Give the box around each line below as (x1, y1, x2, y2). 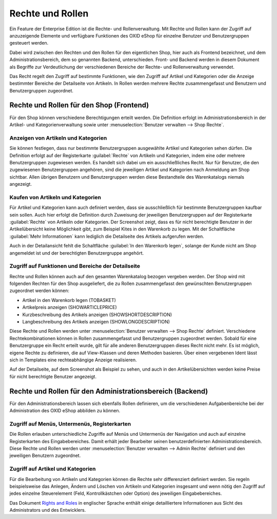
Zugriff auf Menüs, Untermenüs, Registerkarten (9, 420, 131, 427)
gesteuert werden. (9, 40, 49, 46)
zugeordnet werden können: (9, 287, 69, 294)
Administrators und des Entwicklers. (9, 507, 86, 513)
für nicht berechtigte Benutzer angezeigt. (9, 373, 97, 379)
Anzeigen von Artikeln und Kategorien (9, 134, 107, 141)
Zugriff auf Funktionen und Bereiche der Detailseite (9, 262, 141, 270)
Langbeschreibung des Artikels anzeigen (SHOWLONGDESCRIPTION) (22, 319, 170, 325)
